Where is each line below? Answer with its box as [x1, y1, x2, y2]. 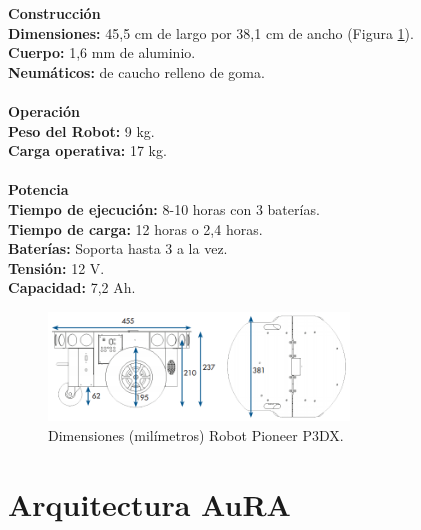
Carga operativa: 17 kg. [8, 140, 167, 161]
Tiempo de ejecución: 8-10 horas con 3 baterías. [8, 198, 320, 219]
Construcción [8, 3, 101, 23]
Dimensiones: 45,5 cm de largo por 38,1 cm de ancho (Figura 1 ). [8, 22, 414, 43]
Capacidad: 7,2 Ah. [8, 277, 136, 298]
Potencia [8, 179, 69, 200]
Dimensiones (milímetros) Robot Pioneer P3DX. [48, 424, 344, 445]
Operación [8, 100, 80, 121]
